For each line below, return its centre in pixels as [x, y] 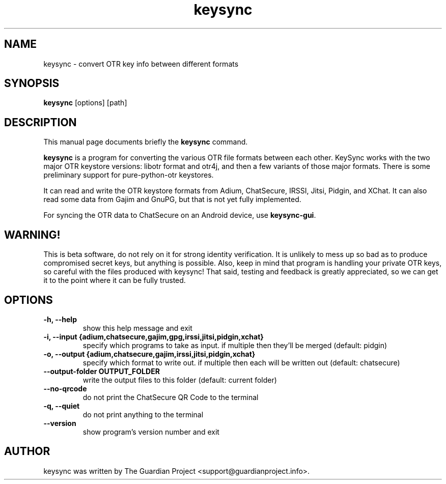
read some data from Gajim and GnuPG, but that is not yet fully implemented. [172, 200]
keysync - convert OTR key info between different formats [141, 64]
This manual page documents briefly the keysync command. [146, 142]
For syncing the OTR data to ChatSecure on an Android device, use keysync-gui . [180, 215]
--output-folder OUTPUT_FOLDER [102, 371]
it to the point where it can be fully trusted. [115, 280]
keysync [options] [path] [85, 103]
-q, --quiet [62, 406]
